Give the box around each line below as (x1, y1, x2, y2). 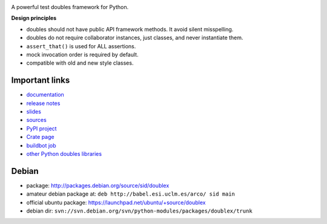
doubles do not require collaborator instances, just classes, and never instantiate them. (26, 34, 243, 42)
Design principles (11, 14, 57, 22)
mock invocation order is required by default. (26, 51, 139, 58)
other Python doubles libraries (26, 150, 102, 157)
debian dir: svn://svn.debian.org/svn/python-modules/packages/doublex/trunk (26, 207, 253, 214)
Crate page (26, 133, 54, 141)
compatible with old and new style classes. (26, 59, 134, 66)
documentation (26, 91, 65, 98)
